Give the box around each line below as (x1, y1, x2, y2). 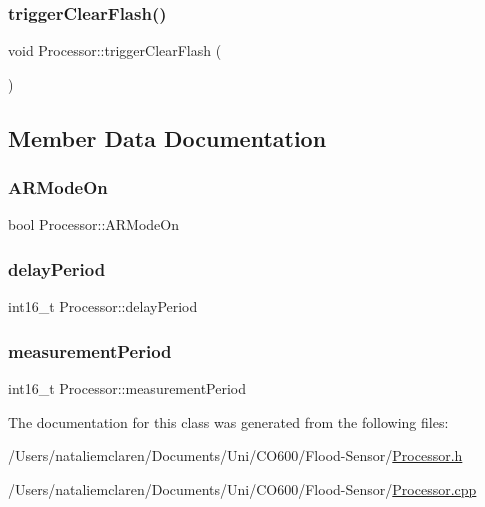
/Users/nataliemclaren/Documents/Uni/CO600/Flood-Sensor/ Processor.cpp (8, 478, 477, 499)
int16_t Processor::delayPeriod (8, 296, 198, 317)
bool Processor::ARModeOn (8, 214, 179, 235)
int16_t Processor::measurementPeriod (8, 378, 246, 399)
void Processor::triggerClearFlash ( (8, 40, 222, 61)
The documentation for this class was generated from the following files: (8, 411, 449, 432)
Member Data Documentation (8, 122, 327, 153)
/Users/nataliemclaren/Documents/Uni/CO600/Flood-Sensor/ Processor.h (8, 445, 463, 466)
